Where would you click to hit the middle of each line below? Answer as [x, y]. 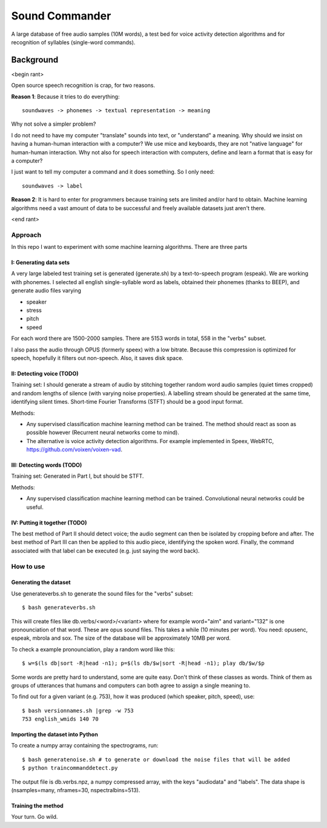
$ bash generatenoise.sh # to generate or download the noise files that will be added [156, 759]
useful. [35, 507]
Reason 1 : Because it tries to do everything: [65, 97]
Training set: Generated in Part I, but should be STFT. [78, 476]
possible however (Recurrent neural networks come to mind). [103, 433]
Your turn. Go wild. [35, 817]
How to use [28, 566]
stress [34, 310]
